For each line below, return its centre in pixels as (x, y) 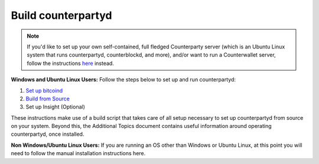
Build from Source (48, 99)
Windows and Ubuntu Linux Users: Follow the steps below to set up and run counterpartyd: (123, 80)
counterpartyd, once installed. (48, 134)
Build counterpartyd (61, 15)
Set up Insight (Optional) (56, 107)
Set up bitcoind (44, 90)
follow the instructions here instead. (71, 63)
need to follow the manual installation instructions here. (78, 153)
